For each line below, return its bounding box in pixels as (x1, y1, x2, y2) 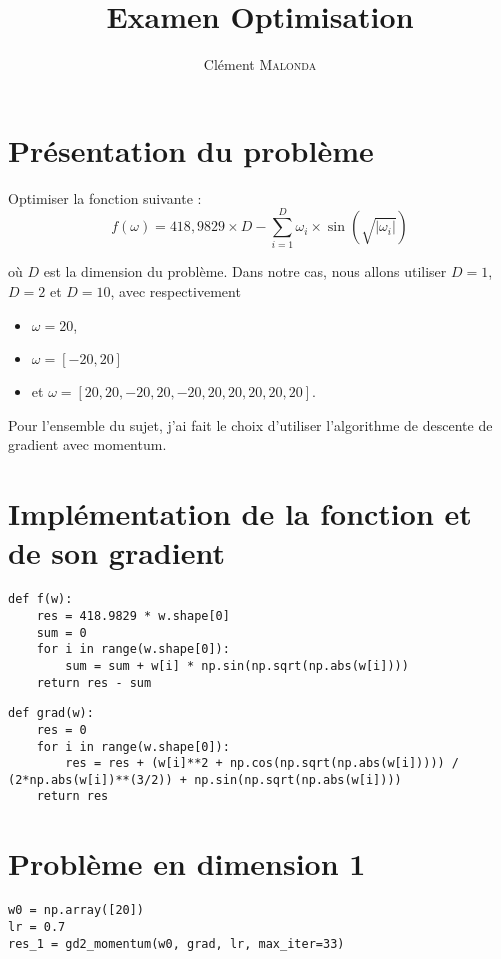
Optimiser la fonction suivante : (8, 187, 202, 208)
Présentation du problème (8, 129, 374, 170)
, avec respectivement (110, 280, 241, 301)
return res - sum (36, 675, 152, 690)
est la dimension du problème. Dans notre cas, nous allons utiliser (43, 261, 447, 282)
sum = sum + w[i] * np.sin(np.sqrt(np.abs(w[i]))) (65, 658, 409, 673)
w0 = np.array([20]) (8, 903, 145, 918)
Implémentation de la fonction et (8, 493, 472, 534)
